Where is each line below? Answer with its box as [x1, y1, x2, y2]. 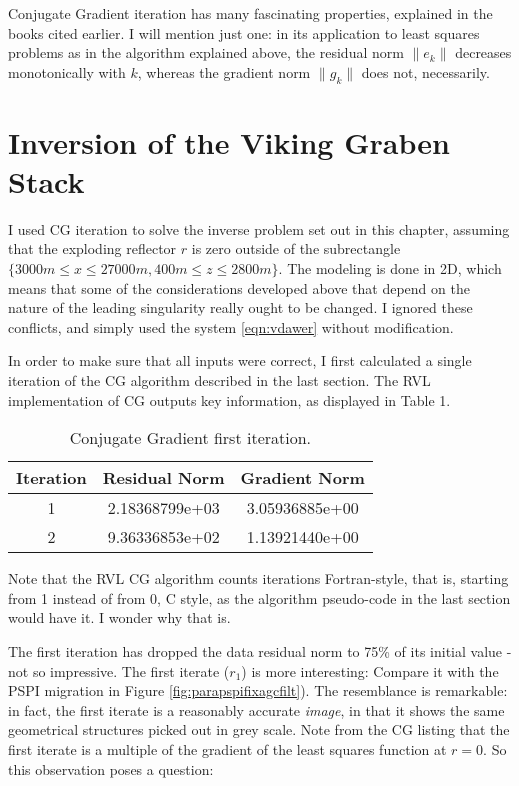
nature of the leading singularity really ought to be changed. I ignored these [8, 297, 473, 318]
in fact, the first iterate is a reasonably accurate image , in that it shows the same [8, 699, 505, 720]
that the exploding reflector [8, 238, 177, 259]
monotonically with [8, 61, 126, 82]
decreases [455, 42, 512, 63]
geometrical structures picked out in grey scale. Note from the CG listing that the [8, 719, 510, 740]
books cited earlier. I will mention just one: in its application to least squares [8, 22, 480, 43]
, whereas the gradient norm [137, 61, 311, 82]
